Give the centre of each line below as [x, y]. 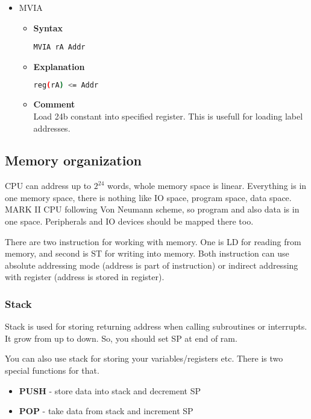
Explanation [59, 66]
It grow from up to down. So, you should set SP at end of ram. [121, 338]
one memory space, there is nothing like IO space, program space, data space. [148, 197]
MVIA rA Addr [59, 47]
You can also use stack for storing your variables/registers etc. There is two [144, 358]
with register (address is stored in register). [85, 277]
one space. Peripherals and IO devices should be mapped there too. [129, 221]
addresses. [52, 128]
